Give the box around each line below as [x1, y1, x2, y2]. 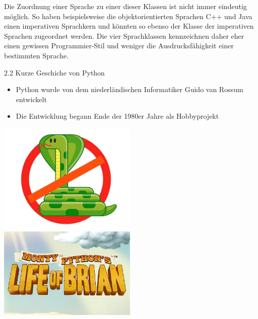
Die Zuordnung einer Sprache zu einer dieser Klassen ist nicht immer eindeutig [4, 1, 247, 11]
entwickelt [16, 94, 47, 104]
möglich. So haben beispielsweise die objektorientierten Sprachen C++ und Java [4, 11, 252, 21]
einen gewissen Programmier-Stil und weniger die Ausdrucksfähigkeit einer [4, 40, 234, 51]
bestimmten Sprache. [4, 50, 69, 60]
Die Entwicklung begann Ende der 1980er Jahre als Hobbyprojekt [16, 111, 219, 121]
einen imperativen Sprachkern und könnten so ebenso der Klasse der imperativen [4, 21, 254, 31]
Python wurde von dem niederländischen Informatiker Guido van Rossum [16, 84, 243, 95]
